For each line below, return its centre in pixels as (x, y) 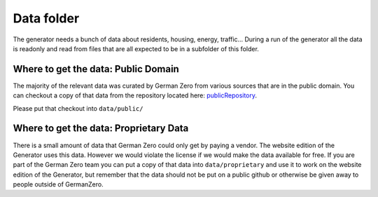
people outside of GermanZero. (58, 184)
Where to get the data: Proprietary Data (101, 129)
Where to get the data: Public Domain (96, 69)
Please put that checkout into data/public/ (78, 108)
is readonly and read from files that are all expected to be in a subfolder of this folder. (136, 48)
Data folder (46, 18)
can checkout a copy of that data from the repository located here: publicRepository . (135, 95)
